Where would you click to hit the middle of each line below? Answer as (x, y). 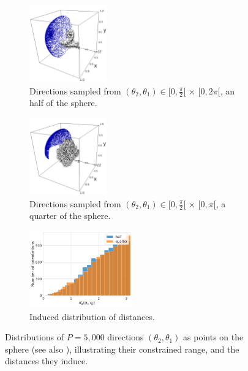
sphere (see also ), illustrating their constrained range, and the (122, 349)
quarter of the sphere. (70, 216)
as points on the (213, 337)
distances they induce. (47, 361)
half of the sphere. (63, 103)
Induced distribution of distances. (92, 316)
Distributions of (35, 337)
